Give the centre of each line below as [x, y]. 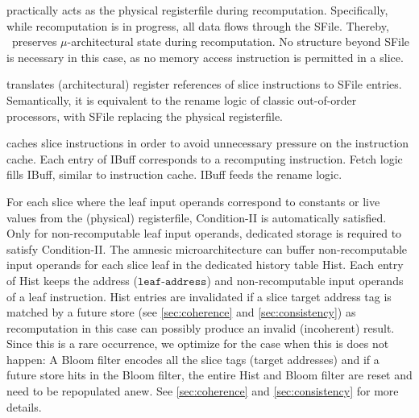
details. [24, 406]
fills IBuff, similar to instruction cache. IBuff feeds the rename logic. [174, 174]
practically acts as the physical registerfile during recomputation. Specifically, [197, 10]
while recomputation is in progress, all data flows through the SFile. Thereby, [198, 25]
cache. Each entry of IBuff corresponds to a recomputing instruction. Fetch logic [205, 158]
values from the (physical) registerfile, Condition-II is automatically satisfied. [197, 217]
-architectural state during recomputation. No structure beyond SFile [239, 41]
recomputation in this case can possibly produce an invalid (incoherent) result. [201, 327]
